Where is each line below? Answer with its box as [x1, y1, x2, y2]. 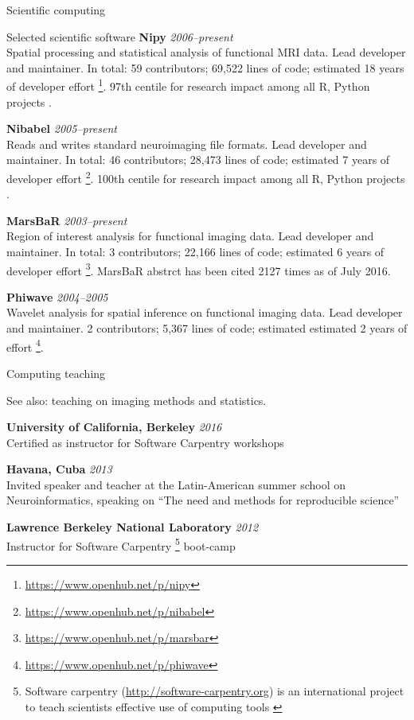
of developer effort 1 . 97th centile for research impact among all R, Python [6, 76, 370, 95]
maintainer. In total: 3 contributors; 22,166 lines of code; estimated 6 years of [6, 243, 385, 260]
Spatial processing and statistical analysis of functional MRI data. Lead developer [6, 44, 406, 60]
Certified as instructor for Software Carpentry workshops [6, 434, 284, 450]
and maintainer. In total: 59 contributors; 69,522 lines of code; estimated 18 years [6, 59, 404, 76]
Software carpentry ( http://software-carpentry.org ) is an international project [25, 683, 404, 699]
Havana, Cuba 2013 [6, 461, 112, 477]
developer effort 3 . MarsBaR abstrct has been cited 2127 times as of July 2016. [6, 259, 391, 278]
